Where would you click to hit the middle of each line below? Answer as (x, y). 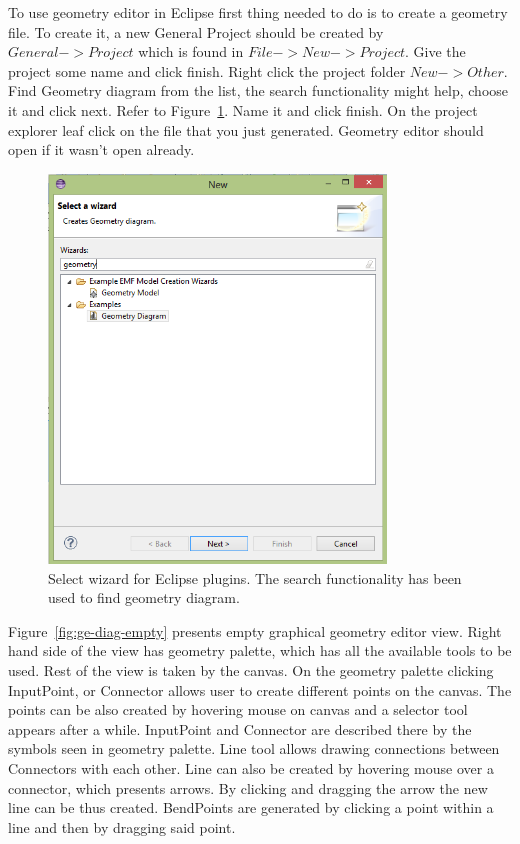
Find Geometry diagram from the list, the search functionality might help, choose (258, 90)
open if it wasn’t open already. (101, 149)
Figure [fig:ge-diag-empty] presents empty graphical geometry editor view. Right (255, 630)
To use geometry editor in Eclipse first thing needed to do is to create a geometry (258, 12)
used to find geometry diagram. (144, 597)
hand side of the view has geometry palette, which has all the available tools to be (260, 650)
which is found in (191, 51)
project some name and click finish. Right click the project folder (207, 70)
